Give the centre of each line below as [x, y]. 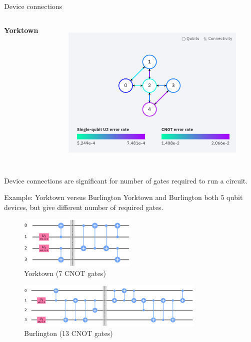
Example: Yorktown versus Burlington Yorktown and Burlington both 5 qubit [123, 197]
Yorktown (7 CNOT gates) [65, 273]
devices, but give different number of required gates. [84, 207]
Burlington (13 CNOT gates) [68, 333]
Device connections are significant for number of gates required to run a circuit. [126, 180]
